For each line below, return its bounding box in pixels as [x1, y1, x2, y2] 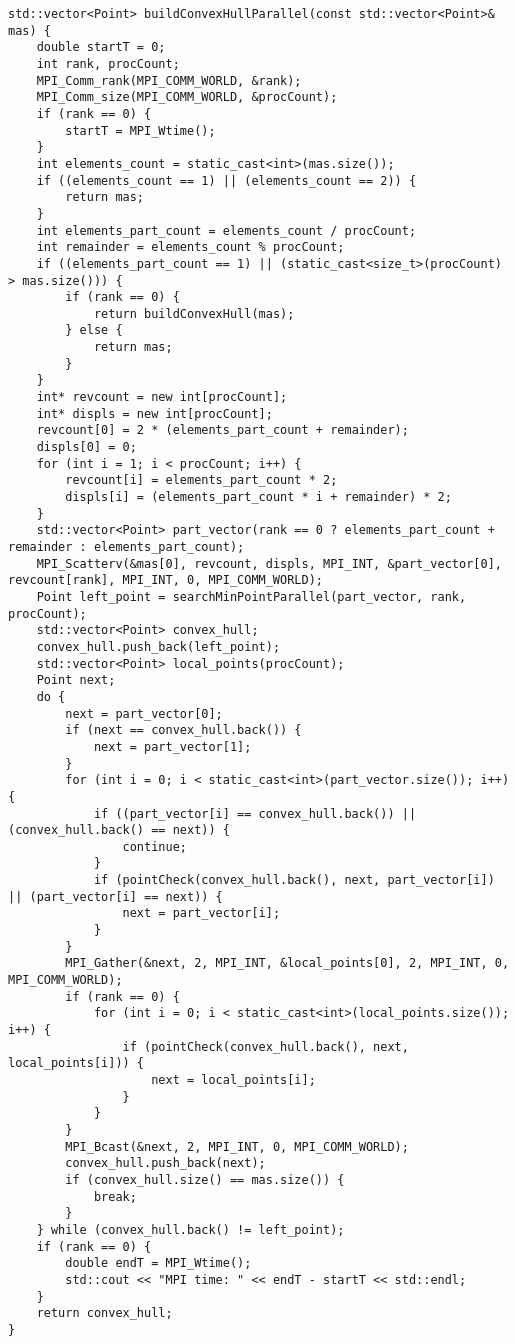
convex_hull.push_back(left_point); [36, 639, 281, 654]
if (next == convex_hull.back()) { [65, 723, 302, 738]
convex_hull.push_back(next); [65, 1156, 266, 1171]
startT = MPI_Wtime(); [65, 123, 216, 138]
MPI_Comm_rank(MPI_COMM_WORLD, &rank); [36, 73, 302, 88]
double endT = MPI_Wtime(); [65, 1256, 252, 1271]
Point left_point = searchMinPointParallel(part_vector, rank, [36, 589, 467, 604]
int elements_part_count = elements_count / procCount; [36, 223, 417, 238]
